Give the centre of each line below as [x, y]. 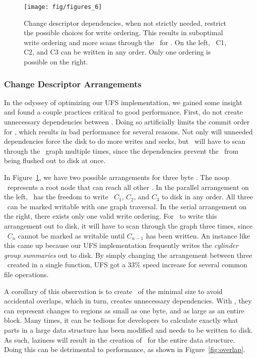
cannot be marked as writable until [71, 235]
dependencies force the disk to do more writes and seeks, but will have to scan [125, 141]
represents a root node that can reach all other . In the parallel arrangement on [128, 187]
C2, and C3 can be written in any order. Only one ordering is [117, 52]
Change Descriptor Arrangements [73, 84]
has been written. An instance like [198, 235]
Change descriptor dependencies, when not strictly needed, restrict [125, 23]
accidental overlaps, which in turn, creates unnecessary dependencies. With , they [128, 301]
